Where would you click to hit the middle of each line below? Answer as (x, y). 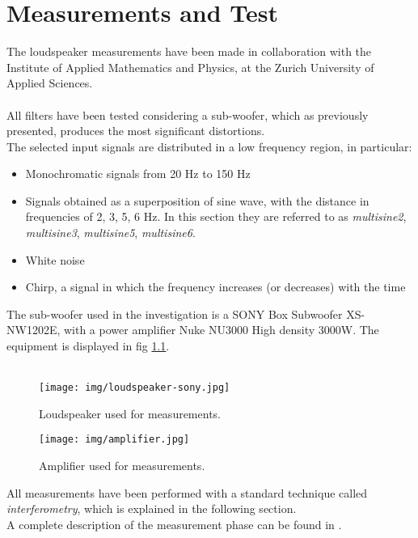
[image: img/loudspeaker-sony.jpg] (135, 388)
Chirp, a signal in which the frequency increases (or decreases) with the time (215, 287)
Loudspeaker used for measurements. (130, 413)
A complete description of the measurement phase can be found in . (174, 524)
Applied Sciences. (50, 83)
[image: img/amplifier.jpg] (114, 440)
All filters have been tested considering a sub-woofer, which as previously (188, 114)
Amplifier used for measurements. (122, 466)
